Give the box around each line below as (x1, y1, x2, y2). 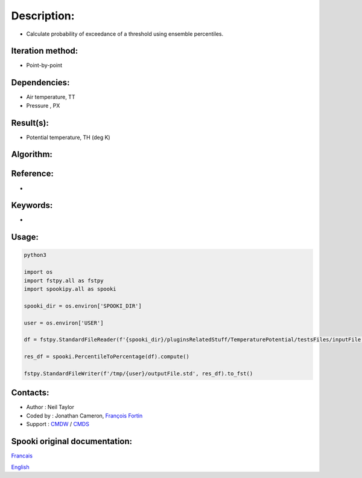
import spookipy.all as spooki (24, 286, 117, 292)
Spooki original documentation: (11, 436, 133, 447)
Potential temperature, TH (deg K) (26, 134, 111, 141)
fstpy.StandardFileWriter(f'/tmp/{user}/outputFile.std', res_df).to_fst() (24, 370, 253, 377)
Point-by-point (26, 62, 63, 69)
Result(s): (11, 118, 49, 128)
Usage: (11, 232, 39, 242)
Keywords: (11, 200, 53, 211)
